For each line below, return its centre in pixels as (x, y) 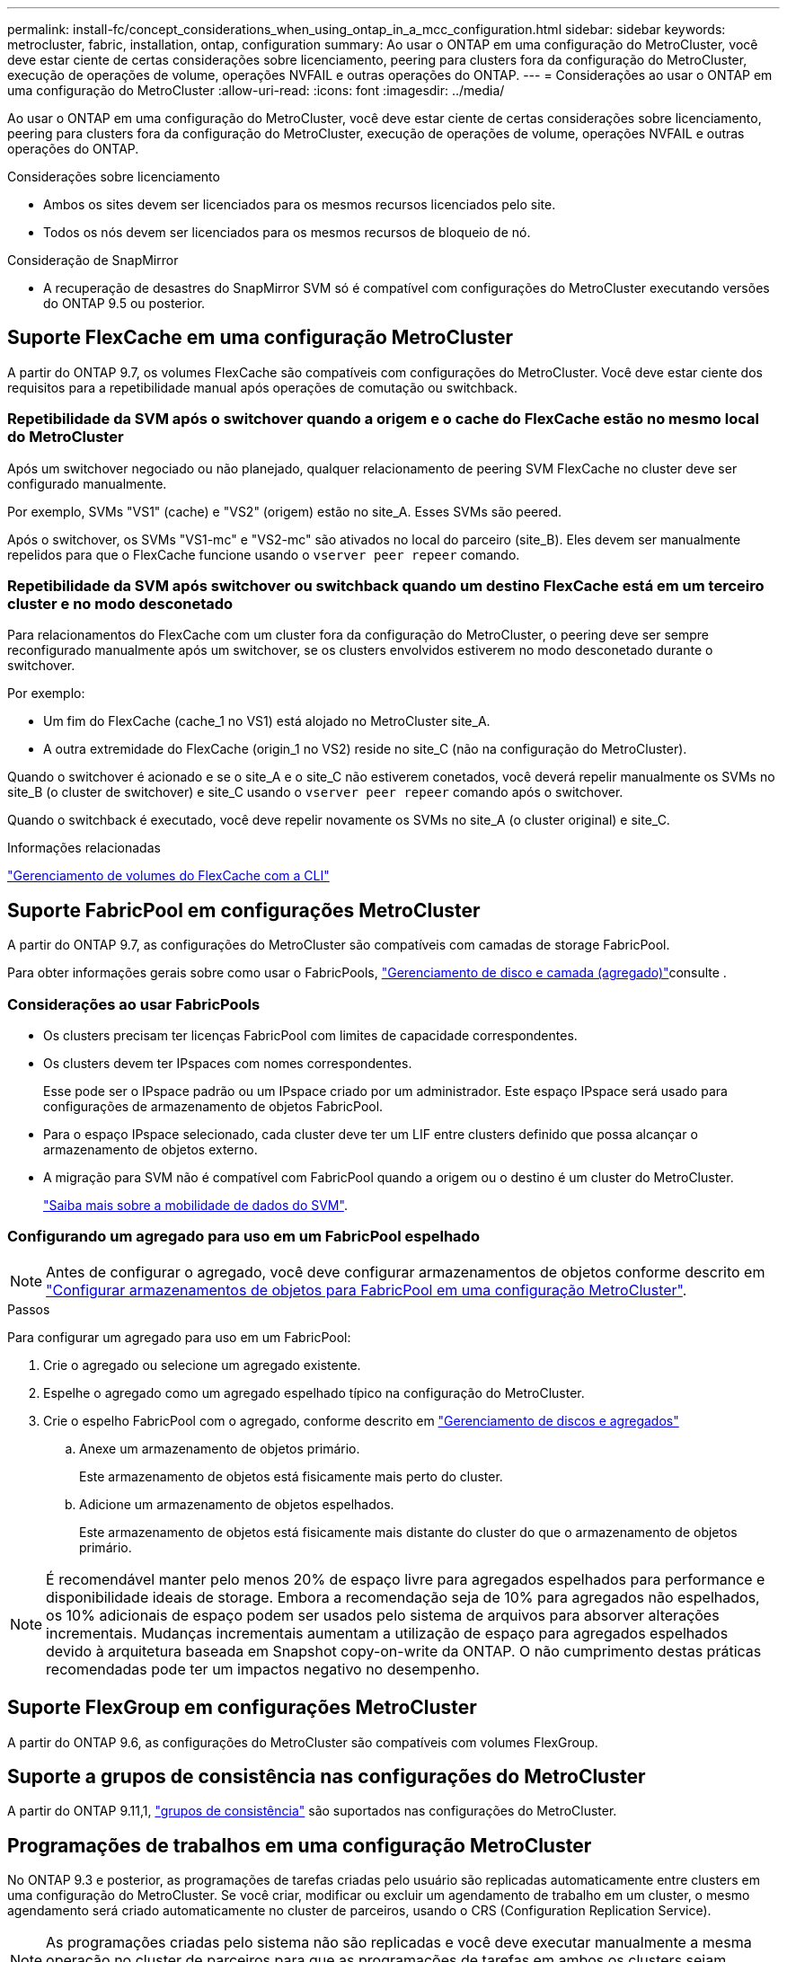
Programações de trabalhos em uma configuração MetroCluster (300, 1845)
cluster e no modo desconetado (120, 603)
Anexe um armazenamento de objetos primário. (220, 1448)
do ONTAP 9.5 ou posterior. (124, 303)
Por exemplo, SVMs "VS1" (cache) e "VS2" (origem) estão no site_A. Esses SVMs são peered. (285, 511)
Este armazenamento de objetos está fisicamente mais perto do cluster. (291, 1476)
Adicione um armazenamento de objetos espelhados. (237, 1504)
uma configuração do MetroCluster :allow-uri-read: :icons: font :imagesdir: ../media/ (256, 90)
